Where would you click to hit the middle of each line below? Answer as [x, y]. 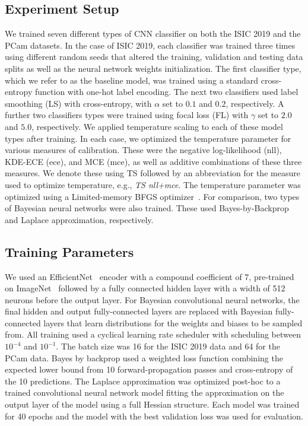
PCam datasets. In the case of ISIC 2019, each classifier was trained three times [150, 45]
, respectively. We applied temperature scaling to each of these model [157, 126]
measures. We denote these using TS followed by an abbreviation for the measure [153, 173]
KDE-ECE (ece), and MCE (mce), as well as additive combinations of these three [153, 161]
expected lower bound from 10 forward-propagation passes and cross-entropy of [149, 369]
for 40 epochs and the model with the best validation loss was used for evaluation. [154, 416]
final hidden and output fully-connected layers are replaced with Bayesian [139, 311]
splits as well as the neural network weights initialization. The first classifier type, [153, 68]
